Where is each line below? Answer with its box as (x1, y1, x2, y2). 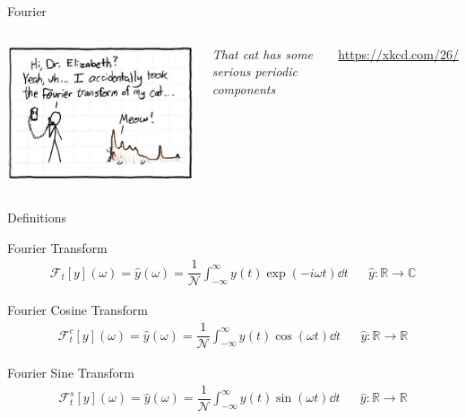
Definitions (7, 208, 67, 227)
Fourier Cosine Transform (7, 300, 148, 319)
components (211, 79, 276, 98)
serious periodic (211, 62, 298, 81)
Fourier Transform (7, 238, 108, 257)
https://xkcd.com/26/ (338, 44, 459, 63)
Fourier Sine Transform (7, 363, 135, 382)
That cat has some (211, 44, 314, 63)
